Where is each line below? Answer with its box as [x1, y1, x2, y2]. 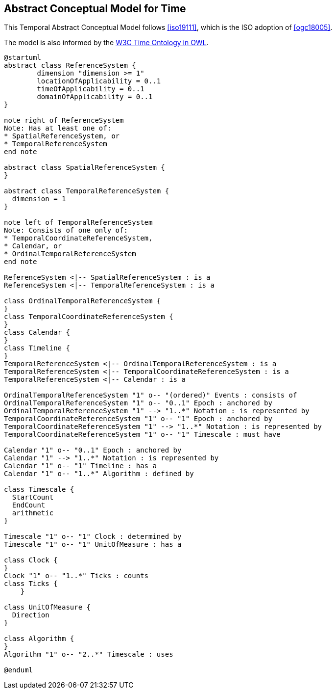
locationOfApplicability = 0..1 [37, 77, 161, 85]
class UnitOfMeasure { [4, 603, 91, 612]
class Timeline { [4, 344, 70, 352]
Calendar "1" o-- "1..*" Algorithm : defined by [4, 470, 194, 478]
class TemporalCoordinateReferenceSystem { [4, 313, 173, 321]
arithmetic [12, 509, 54, 517]
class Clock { [4, 556, 58, 564]
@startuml [4, 53, 41, 62]
